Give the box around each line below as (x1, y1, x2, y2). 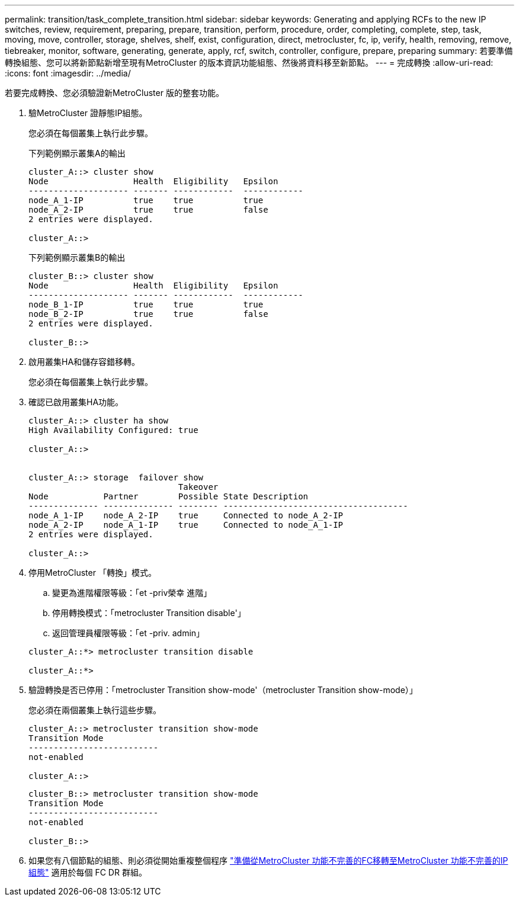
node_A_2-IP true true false (28, 205, 268, 214)
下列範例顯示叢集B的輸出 (28, 252, 126, 262)
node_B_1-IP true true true (28, 300, 264, 309)
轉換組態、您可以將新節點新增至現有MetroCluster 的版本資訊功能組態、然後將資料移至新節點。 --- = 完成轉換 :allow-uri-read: (5, 57, 494, 68)
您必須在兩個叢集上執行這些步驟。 (28, 705, 161, 715)
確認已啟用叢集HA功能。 (28, 397, 124, 407)
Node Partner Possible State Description (28, 492, 309, 501)
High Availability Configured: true (28, 425, 198, 435)
